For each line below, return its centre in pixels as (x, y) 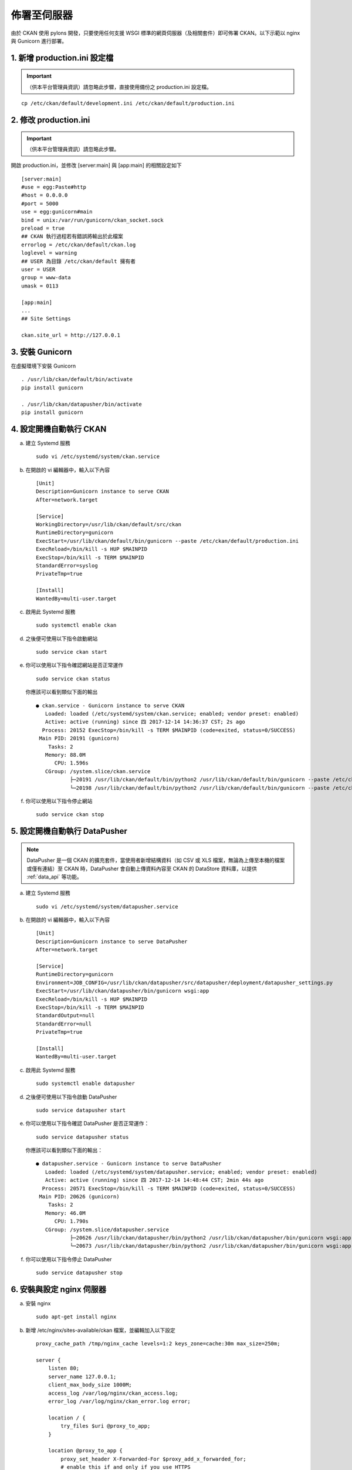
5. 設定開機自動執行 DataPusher (69, 831)
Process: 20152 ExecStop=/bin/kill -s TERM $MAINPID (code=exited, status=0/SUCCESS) (169, 730)
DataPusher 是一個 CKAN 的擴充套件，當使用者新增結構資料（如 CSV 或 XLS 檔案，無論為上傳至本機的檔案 (156, 860)
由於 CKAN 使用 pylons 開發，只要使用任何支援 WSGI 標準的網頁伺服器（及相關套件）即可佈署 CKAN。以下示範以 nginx (155, 33)
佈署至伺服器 (42, 15)
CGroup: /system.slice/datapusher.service (107, 1230)
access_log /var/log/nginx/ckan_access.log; (113, 1393)
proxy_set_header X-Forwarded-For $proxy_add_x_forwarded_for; (153, 1459)
